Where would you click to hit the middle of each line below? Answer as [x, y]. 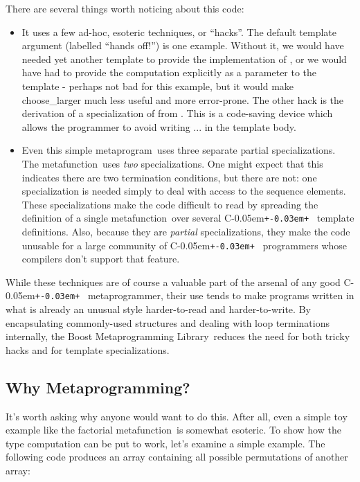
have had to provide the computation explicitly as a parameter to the [169, 72]
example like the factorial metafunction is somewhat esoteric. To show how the [173, 430]
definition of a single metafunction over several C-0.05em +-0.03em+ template [188, 218]
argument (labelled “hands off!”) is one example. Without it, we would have [183, 45]
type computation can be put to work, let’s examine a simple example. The [165, 443]
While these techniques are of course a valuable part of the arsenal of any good [173, 282]
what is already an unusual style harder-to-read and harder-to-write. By [158, 309]
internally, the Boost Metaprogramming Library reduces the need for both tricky [178, 336]
